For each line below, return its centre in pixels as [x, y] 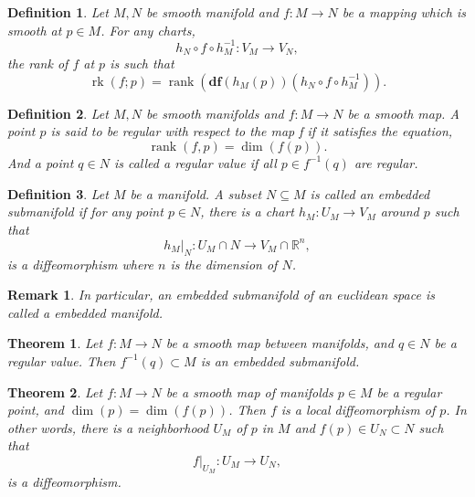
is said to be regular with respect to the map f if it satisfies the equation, [252, 131]
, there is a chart [248, 211]
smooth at [35, 30]
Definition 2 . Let [58, 113]
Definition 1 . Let [58, 12]
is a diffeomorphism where [80, 264]
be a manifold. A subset [196, 193]
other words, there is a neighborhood [108, 427]
